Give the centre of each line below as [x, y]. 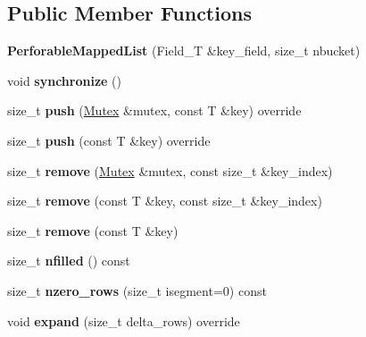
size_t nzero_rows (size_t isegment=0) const [137, 290]
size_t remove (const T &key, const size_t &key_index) [165, 201]
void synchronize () [64, 80]
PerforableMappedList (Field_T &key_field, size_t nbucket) [184, 51]
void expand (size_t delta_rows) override [124, 320]
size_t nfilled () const [69, 261]
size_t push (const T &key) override [109, 140]
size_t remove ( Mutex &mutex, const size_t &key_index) [170, 170]
